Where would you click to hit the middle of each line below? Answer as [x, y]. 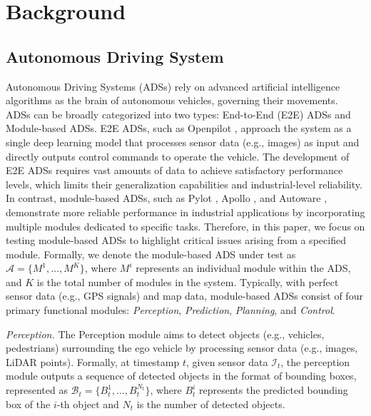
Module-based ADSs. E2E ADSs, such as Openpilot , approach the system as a [179, 128]
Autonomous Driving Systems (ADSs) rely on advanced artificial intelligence [173, 86]
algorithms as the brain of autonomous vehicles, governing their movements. [172, 100]
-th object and [88, 404]
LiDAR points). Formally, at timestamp [93, 361]
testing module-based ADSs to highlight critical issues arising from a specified [176, 240]
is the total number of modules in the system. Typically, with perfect [188, 281]
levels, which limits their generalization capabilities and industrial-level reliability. [184, 184]
